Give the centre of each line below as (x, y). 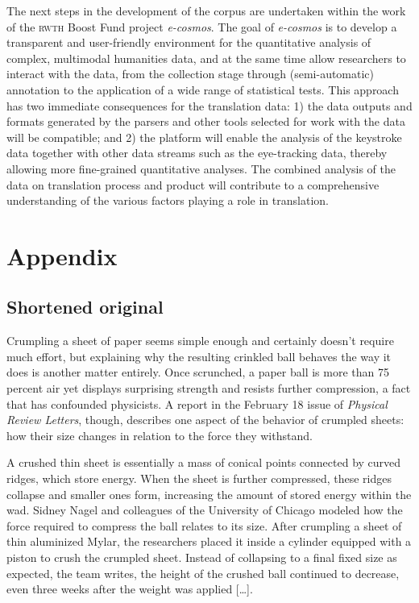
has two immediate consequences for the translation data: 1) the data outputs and (209, 105)
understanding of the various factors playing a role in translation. (168, 200)
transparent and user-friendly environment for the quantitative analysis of (189, 42)
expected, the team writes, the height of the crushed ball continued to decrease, (203, 573)
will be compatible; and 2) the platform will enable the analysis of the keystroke (204, 137)
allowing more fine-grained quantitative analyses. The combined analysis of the (201, 168)
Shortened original (85, 307)
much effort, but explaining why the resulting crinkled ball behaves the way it (199, 356)
